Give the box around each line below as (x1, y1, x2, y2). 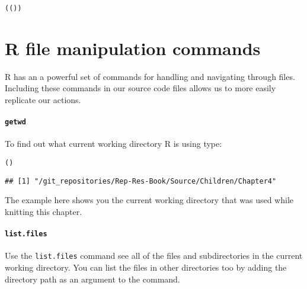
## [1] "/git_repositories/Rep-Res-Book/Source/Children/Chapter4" (5, 176, 277, 185)
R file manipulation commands (5, 36, 261, 60)
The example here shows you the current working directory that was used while (5, 194, 294, 206)
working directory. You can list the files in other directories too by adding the (5, 261, 287, 274)
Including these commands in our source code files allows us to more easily (5, 82, 276, 94)
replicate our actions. (5, 93, 81, 105)
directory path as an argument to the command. (5, 272, 180, 285)
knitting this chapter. (5, 205, 82, 217)
